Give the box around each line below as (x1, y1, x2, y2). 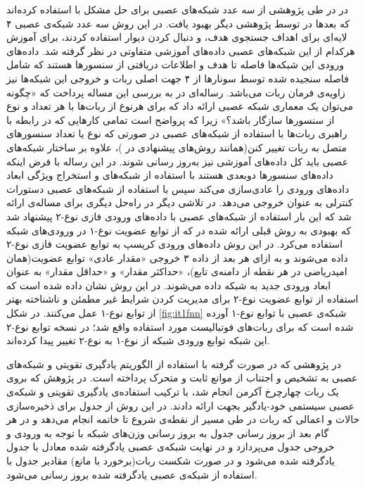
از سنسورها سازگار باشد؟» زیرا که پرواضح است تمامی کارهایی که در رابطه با (6, 112, 335, 127)
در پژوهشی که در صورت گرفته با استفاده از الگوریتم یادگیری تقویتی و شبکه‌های (6, 356, 341, 371)
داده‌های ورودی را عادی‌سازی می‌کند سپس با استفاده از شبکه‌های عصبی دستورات (6, 181, 350, 196)
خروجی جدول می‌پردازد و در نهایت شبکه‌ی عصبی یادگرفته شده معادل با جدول (6, 439, 335, 454)
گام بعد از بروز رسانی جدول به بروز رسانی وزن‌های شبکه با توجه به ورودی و (6, 425, 329, 440)
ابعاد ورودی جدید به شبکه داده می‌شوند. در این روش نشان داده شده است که (6, 277, 331, 292)
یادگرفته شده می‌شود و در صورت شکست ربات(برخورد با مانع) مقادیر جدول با (6, 453, 335, 467)
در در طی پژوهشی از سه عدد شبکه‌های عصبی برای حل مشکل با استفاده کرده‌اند (6, 2, 349, 16)
